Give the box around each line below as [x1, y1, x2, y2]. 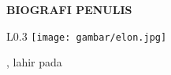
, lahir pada [6, 54, 62, 70]
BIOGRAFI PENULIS [6, 2, 132, 17]
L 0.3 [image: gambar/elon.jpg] [6, 27, 167, 44]
